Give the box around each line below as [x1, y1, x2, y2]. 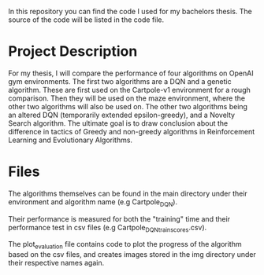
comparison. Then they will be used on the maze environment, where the [8, 93, 246, 103]
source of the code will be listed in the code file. [8, 15, 165, 24]
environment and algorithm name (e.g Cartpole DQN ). [8, 196, 178, 208]
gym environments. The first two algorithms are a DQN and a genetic [8, 76, 232, 86]
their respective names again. [8, 258, 105, 268]
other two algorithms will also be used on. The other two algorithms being [8, 101, 248, 111]
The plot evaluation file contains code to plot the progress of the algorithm [8, 240, 242, 251]
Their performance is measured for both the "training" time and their [8, 214, 231, 223]
